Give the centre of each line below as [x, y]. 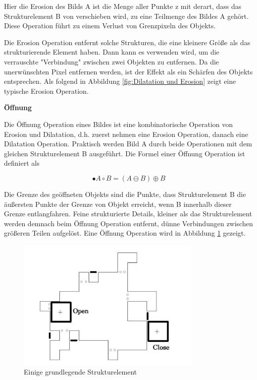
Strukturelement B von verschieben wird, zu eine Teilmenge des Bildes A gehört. [126, 16]
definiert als [22, 163]
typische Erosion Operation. [46, 91]
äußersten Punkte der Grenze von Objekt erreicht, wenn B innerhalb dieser [118, 204]
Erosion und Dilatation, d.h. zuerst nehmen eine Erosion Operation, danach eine [126, 134]
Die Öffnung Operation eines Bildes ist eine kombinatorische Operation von [119, 124]
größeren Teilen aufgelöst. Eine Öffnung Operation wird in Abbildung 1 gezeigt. [125, 233]
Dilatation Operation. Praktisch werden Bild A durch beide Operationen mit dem [128, 144]
